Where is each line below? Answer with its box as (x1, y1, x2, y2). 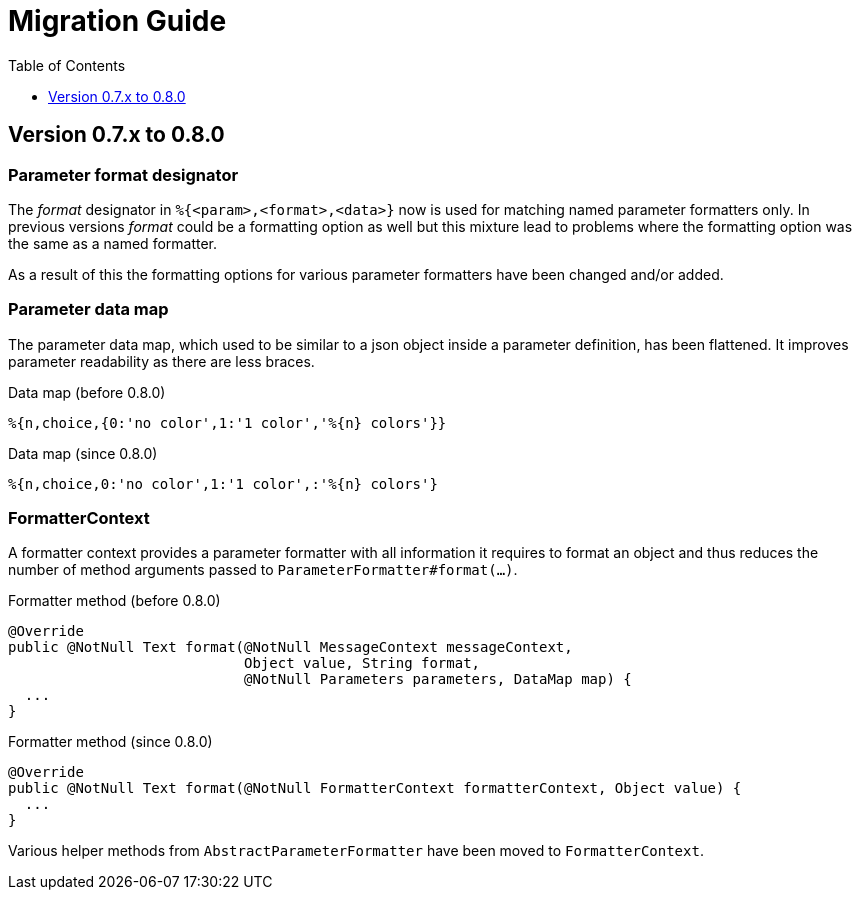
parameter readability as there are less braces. (8, 352, 315, 370)
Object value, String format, (244, 655, 481, 672)
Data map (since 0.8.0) (8, 444, 158, 462)
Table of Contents (8, 56, 126, 74)
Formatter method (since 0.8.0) (8, 733, 213, 751)
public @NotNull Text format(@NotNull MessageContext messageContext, (8, 639, 573, 656)
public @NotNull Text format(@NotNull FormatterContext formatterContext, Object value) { (8, 780, 742, 797)
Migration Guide (8, 4, 227, 38)
